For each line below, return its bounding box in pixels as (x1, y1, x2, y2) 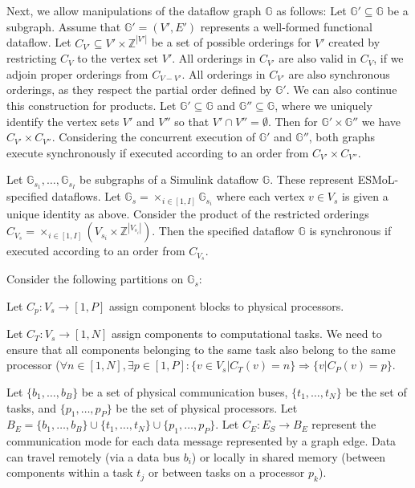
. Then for (267, 112, 318, 129)
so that (174, 112, 210, 129)
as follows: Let (276, 2, 347, 18)
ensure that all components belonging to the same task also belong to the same (6, 340, 396, 357)
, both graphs (308, 128, 376, 145)
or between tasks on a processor (148, 464, 305, 481)
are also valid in (279, 50, 357, 67)
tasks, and (6, 399, 56, 416)
